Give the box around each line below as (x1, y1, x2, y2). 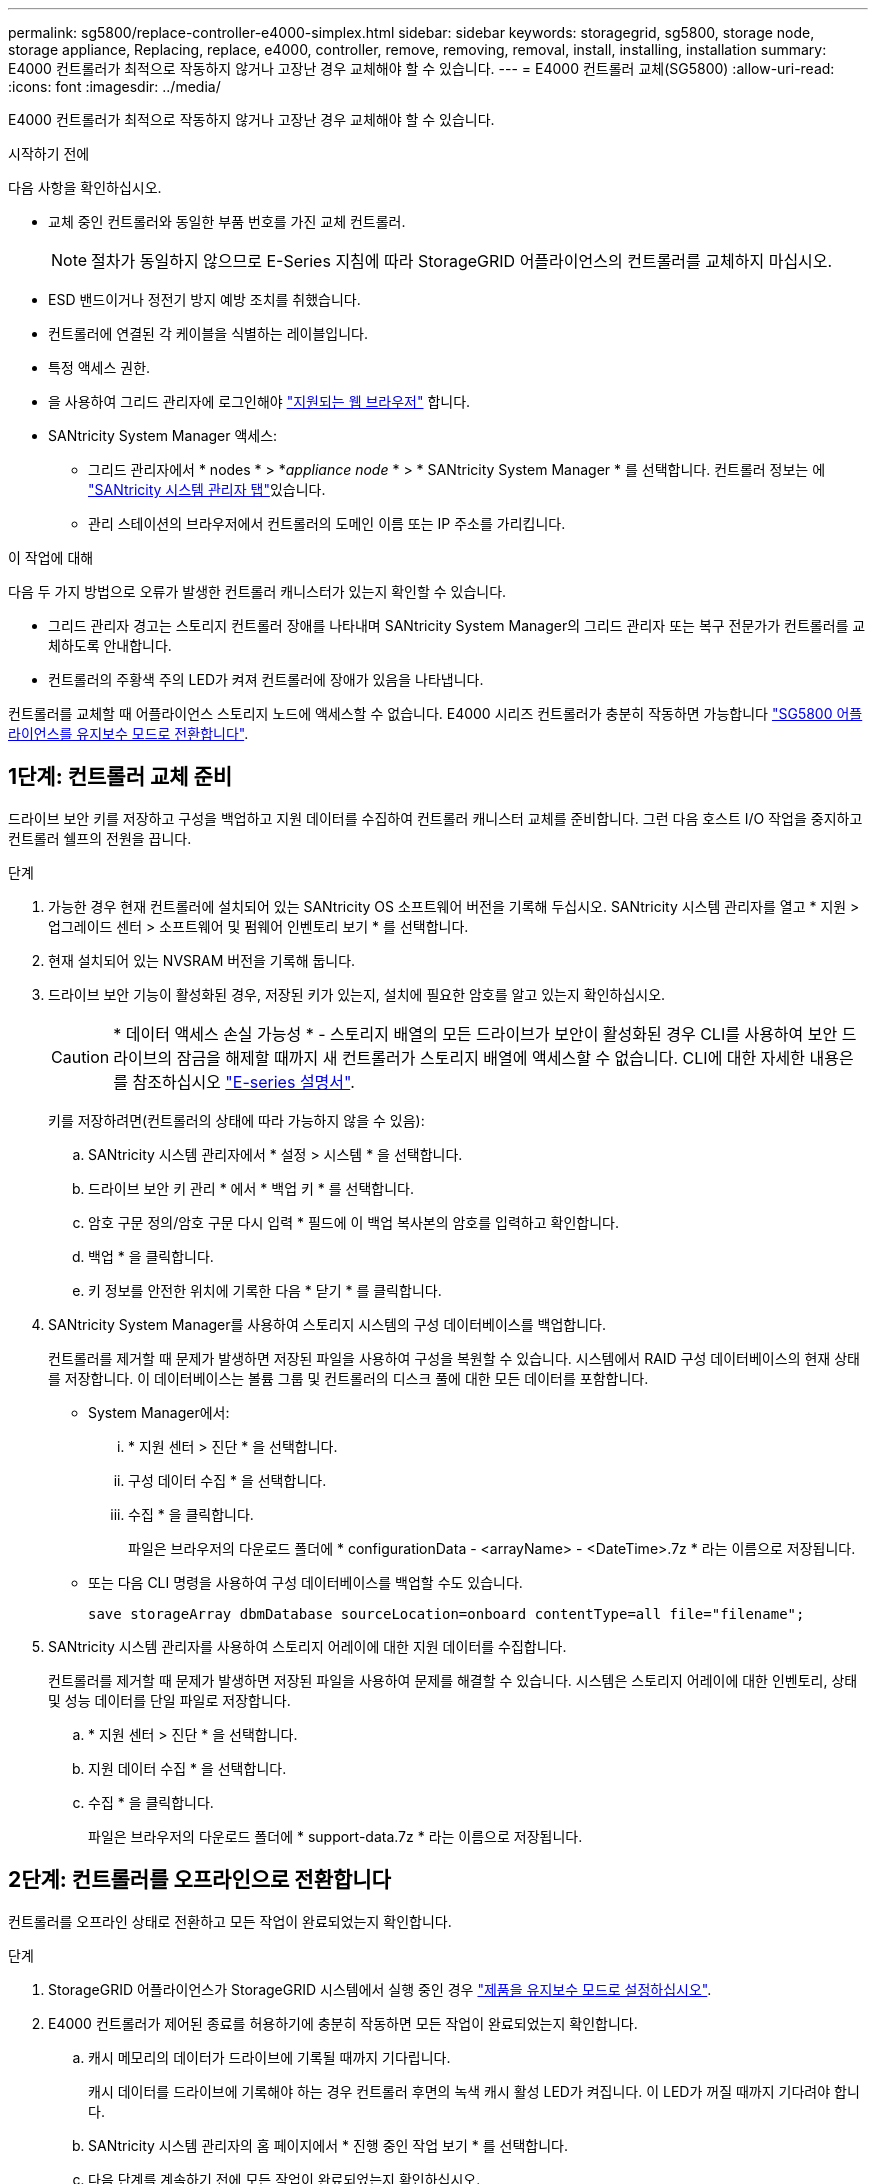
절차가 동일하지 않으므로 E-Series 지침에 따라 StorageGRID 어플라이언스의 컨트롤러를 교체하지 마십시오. (91, 251, 833, 271)
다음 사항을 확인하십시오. (8, 179, 162, 196)
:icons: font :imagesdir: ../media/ (8, 78, 221, 95)
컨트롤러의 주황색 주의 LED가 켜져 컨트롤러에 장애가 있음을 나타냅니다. (48, 671, 484, 688)
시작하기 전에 (8, 145, 90, 162)
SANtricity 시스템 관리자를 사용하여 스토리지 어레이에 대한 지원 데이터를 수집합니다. (48, 1637, 567, 1655)
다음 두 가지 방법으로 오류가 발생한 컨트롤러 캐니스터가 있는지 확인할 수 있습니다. (8, 583, 507, 600)
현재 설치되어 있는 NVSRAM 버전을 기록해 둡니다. (48, 951, 356, 969)
